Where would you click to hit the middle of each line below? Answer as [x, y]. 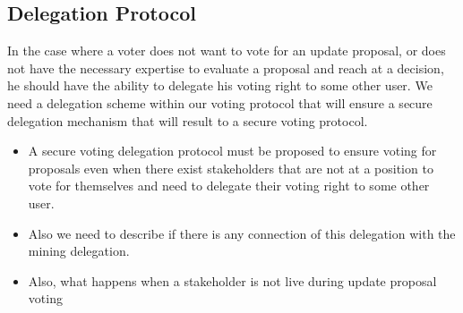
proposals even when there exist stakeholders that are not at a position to [231, 168]
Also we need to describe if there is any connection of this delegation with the [242, 233]
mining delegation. [79, 251]
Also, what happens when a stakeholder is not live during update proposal [232, 280]
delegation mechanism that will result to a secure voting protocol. [188, 120]
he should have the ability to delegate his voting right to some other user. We [220, 85]
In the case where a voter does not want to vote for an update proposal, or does [227, 51]
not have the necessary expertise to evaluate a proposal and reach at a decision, [226, 68]
